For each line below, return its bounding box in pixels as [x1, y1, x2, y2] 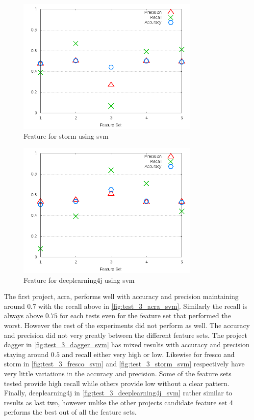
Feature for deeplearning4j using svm [24, 274, 135, 285]
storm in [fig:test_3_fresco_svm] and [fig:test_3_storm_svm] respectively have [4, 359, 245, 369]
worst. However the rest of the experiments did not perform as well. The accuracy [4, 320, 250, 330]
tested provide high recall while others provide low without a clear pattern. [4, 378, 229, 388]
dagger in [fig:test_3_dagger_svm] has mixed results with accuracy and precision [4, 339, 250, 350]
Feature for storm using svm [24, 130, 109, 141]
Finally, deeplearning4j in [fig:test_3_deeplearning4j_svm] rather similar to [4, 388, 232, 398]
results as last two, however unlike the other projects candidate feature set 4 [4, 397, 233, 407]
